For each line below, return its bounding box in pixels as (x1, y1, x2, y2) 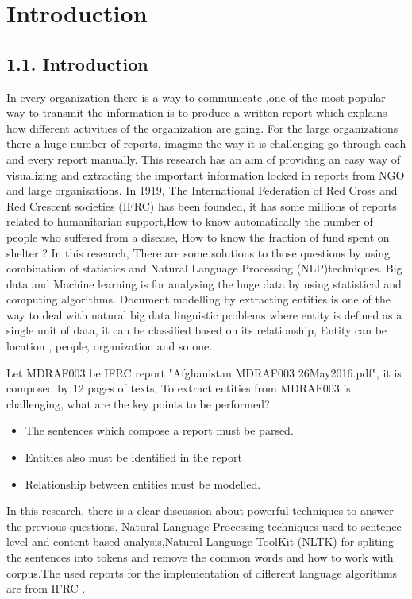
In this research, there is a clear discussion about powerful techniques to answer (6, 502, 394, 519)
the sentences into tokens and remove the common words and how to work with (6, 549, 394, 566)
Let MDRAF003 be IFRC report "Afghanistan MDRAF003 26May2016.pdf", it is (6, 364, 402, 381)
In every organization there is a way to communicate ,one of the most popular (6, 88, 386, 105)
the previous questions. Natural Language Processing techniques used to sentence (6, 517, 402, 534)
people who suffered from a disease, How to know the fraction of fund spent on (6, 228, 390, 245)
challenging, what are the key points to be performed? (6, 395, 270, 412)
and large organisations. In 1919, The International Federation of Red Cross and (6, 182, 398, 199)
